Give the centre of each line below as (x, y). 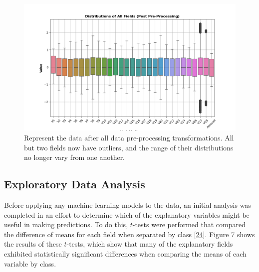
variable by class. (30, 263)
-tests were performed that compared (189, 224)
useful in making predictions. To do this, (66, 224)
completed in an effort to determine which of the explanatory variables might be (127, 214)
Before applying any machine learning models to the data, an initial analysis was (128, 204)
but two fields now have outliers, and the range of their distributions (129, 147)
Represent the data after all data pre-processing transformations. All (129, 137)
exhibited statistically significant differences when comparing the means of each (125, 253)
